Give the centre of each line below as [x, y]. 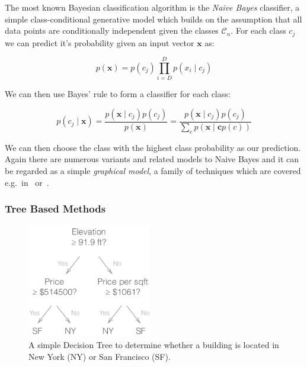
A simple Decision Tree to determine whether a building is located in [154, 345]
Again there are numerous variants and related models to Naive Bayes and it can [152, 159]
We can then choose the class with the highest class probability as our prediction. [153, 147]
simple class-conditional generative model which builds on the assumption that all [153, 19]
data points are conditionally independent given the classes [112, 30]
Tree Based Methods [55, 209]
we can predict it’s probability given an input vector [100, 42]
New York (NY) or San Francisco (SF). [100, 356]
